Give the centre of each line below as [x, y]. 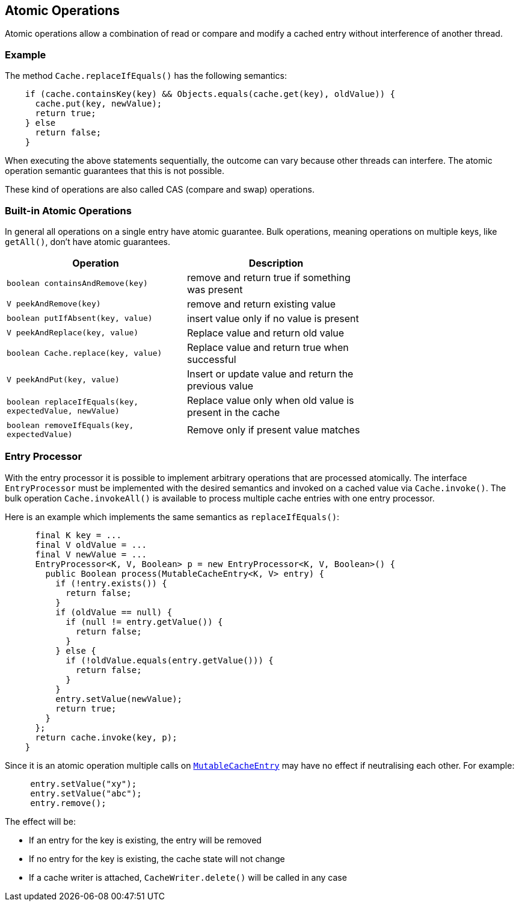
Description [276, 263]
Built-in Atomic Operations [68, 210]
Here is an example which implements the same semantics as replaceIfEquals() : [172, 517]
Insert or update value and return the [270, 374]
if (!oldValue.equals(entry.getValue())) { [170, 660]
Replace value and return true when [268, 347]
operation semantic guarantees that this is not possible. [115, 171]
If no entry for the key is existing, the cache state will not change [157, 858]
